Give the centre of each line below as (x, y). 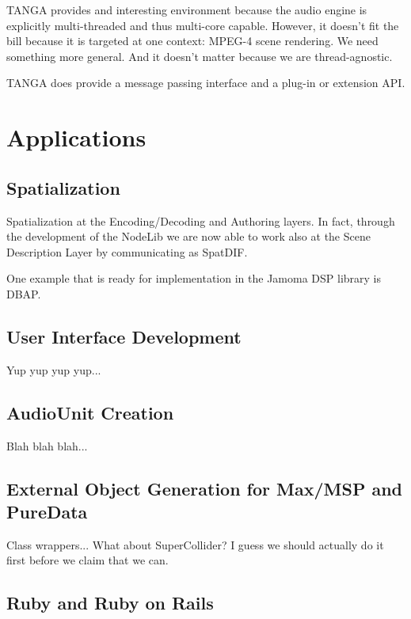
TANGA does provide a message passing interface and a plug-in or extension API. (206, 83)
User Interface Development (124, 336)
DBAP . (24, 293)
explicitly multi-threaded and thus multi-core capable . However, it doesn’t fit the (203, 25)
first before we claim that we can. (88, 560)
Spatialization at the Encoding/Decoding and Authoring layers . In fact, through (201, 220)
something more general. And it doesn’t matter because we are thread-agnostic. (200, 56)
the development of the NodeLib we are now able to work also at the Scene (188, 236)
